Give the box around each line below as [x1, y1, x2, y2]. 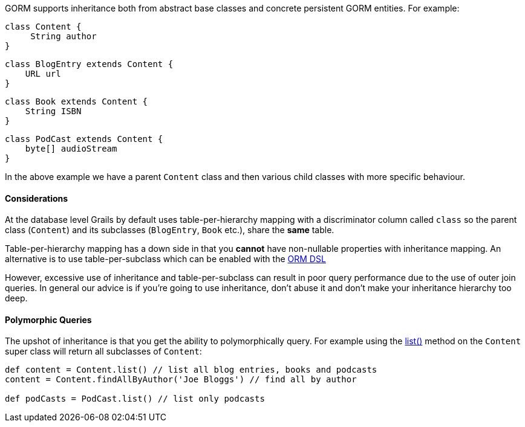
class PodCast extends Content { [5, 134, 163, 144]
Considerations [5, 193, 68, 204]
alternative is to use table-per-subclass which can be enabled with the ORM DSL [5, 254, 326, 265]
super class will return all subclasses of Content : [5, 346, 202, 357]
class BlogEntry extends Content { [5, 59, 174, 69]
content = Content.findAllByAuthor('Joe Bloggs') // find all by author [5, 374, 357, 385]
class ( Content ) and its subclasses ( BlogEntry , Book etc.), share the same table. [5, 225, 334, 236]
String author [30, 31, 97, 41]
